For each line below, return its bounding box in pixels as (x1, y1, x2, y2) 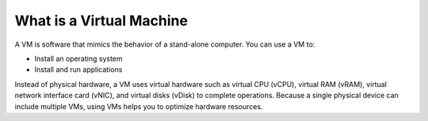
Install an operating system (34, 54, 123, 63)
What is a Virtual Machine (14, 12, 188, 29)
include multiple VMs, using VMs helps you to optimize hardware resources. (14, 101, 263, 111)
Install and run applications (34, 65, 123, 74)
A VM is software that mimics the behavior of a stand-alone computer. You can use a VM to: (14, 40, 315, 49)
